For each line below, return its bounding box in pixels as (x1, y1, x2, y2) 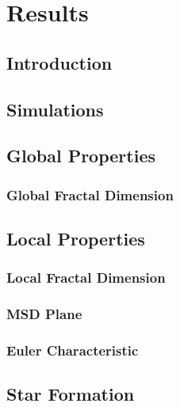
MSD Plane (6, 304, 82, 324)
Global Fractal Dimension (6, 184, 174, 204)
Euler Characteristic (6, 340, 139, 359)
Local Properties (6, 226, 145, 250)
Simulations (6, 97, 104, 121)
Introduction (6, 50, 113, 74)
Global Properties (6, 143, 155, 168)
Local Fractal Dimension (6, 268, 166, 287)
